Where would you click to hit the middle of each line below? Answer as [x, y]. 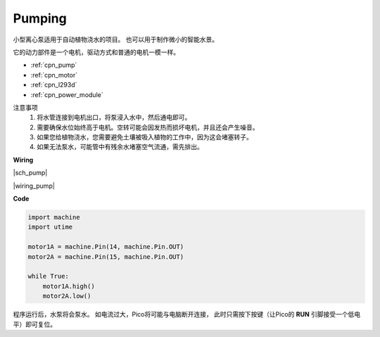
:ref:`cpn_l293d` [54, 85]
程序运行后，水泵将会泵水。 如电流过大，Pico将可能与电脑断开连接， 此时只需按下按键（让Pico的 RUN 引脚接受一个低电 [187, 314]
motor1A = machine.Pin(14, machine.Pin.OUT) [106, 247]
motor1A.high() [69, 286]
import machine [54, 217]
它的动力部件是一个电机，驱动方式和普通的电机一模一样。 [96, 52]
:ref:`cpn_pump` [54, 65]
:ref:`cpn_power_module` [67, 94]
